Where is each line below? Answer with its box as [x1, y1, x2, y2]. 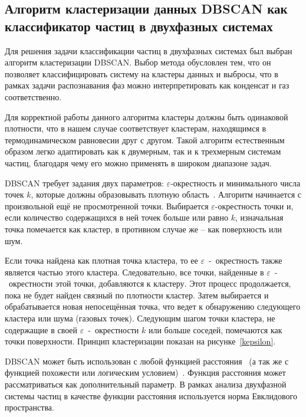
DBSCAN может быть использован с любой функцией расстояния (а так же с [5, 354, 289, 367]
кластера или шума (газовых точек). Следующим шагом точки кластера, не [5, 312, 275, 324]
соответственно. [5, 90, 62, 103]
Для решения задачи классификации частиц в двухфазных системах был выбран [5, 44, 292, 57]
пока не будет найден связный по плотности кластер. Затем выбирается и [5, 288, 269, 301]
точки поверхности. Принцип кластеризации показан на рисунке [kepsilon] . [5, 335, 276, 347]
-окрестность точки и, [215, 199, 294, 212]
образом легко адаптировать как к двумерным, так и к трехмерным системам [5, 145, 281, 157]
